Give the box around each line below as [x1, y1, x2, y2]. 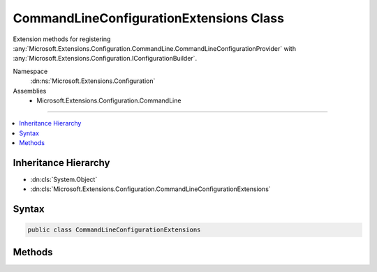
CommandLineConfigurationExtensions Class [13, 10, 284, 26]
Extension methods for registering [13, 35, 111, 43]
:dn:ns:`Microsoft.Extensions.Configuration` [30, 77, 156, 85]
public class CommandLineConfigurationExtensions [27, 226, 201, 234]
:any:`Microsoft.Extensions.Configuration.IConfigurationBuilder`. [13, 54, 198, 63]
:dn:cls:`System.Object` [30, 175, 98, 183]
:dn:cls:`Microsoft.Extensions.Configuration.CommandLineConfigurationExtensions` [30, 185, 272, 193]
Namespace [13, 67, 48, 75]
